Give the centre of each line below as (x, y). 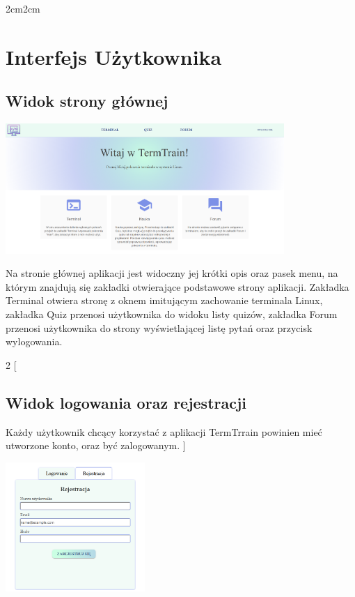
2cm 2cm (23, 8)
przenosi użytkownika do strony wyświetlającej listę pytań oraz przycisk (159, 327)
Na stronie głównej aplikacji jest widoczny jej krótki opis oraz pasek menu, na (172, 273)
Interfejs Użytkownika (114, 56)
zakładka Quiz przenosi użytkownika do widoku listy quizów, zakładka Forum (172, 314)
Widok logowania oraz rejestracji (126, 402)
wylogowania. (34, 341)
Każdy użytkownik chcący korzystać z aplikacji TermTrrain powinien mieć (164, 431)
